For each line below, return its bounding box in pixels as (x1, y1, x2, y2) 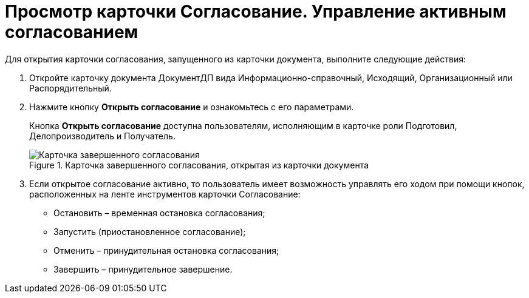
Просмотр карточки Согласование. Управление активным (5, 1, 507, 22)
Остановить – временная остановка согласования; (53, 207, 265, 218)
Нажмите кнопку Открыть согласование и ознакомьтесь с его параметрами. (29, 101, 354, 112)
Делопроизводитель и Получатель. (29, 130, 176, 141)
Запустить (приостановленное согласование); (53, 226, 246, 237)
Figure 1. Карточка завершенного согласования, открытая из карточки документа (29, 159, 369, 170)
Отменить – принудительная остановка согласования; (53, 245, 279, 256)
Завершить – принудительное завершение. (53, 263, 233, 274)
